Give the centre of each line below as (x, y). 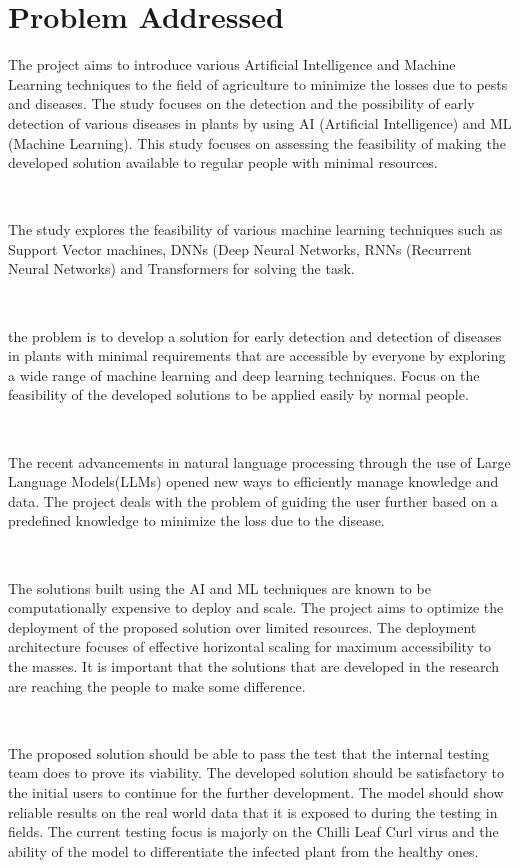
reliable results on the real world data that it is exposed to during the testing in (253, 811)
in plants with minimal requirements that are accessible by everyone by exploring (257, 355)
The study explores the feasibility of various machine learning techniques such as (255, 229)
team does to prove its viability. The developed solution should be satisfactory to (256, 772)
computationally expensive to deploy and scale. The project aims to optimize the (256, 607)
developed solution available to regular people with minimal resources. (223, 162)
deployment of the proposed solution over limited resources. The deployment (242, 626)
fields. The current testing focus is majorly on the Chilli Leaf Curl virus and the (253, 831)
